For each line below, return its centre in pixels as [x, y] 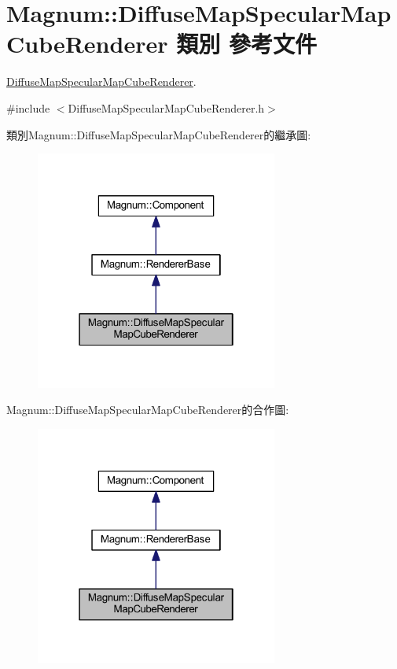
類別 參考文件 [246, 44]
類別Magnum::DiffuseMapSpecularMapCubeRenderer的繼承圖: [159, 134]
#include [28, 107]
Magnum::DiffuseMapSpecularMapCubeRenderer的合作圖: [148, 410]
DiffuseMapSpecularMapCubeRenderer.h [166, 107]
